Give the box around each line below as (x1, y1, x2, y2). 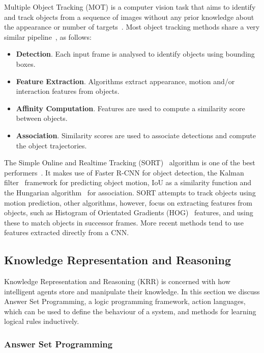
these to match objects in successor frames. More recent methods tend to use (4, 217, 244, 228)
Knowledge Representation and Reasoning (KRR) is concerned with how (4, 276, 230, 287)
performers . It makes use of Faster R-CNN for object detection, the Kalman (4, 167, 244, 178)
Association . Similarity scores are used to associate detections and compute (16, 130, 256, 140)
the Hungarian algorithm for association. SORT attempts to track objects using (4, 187, 256, 197)
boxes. (16, 58, 36, 69)
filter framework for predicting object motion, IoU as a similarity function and (4, 177, 252, 188)
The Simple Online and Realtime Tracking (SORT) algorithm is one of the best (4, 157, 255, 168)
